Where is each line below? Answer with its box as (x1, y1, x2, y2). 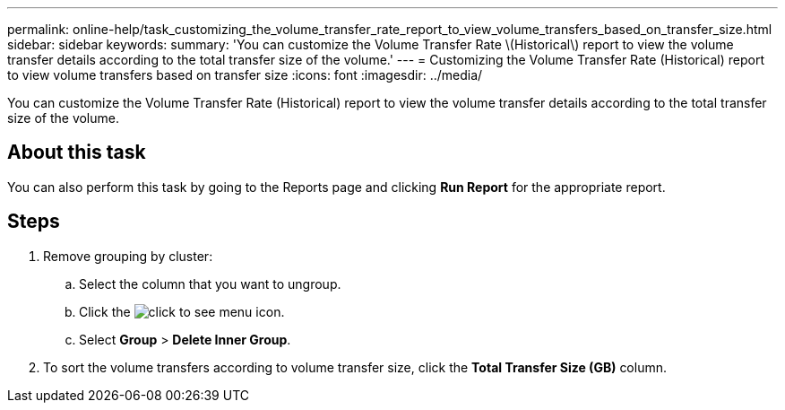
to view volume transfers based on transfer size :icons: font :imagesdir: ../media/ (7, 67, 483, 83)
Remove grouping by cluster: (43, 248, 213, 264)
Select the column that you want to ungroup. (79, 275, 341, 292)
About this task (7, 141, 146, 164)
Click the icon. (79, 303, 285, 319)
